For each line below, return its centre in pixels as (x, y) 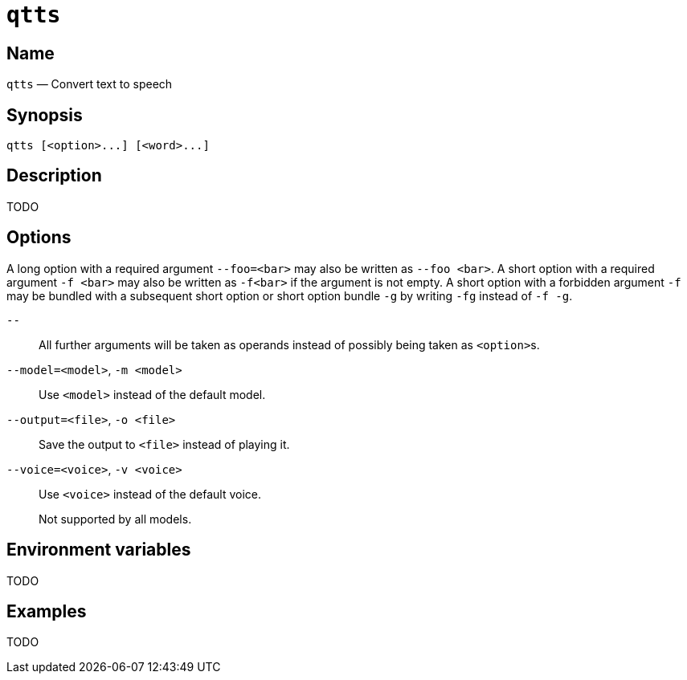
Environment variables (99, 550)
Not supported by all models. (115, 519)
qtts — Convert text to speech (90, 84)
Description (54, 176)
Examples (47, 611)
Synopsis (45, 115)
